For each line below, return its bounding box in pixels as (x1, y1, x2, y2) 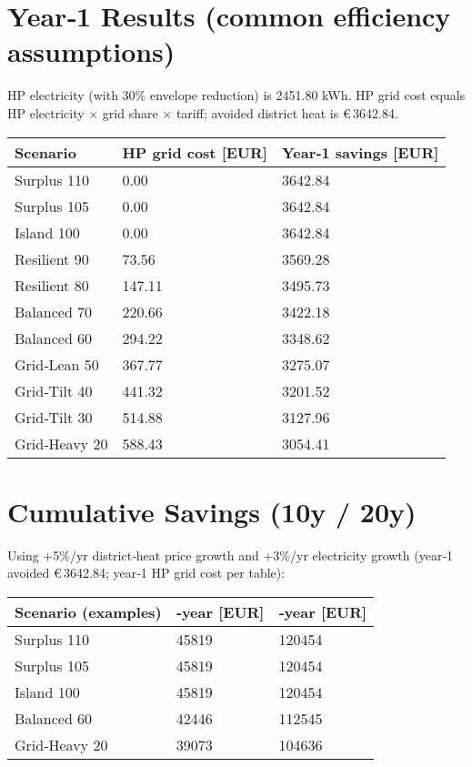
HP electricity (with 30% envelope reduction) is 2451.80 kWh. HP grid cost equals (7, 86, 466, 105)
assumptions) (7, 33, 176, 70)
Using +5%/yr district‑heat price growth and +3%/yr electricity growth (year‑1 (7, 545, 454, 564)
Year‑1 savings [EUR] (281, 141, 439, 163)
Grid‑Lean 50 (15, 353, 99, 375)
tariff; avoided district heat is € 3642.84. (176, 103, 398, 122)
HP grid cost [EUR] (122, 141, 267, 163)
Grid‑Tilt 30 (15, 406, 93, 428)
